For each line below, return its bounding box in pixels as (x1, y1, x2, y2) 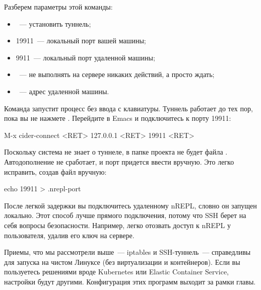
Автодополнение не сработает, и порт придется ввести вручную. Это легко (4, 156, 234, 167)
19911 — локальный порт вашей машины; (16, 35, 146, 46)
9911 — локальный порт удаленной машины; (16, 52, 155, 62)
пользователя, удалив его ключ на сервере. (4, 230, 135, 240)
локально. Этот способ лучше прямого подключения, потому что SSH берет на (4, 210, 246, 221)
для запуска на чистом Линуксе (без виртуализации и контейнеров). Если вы (4, 256, 240, 267)
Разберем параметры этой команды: (4, 2, 113, 12)
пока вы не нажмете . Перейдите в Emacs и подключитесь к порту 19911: (4, 113, 231, 123)
